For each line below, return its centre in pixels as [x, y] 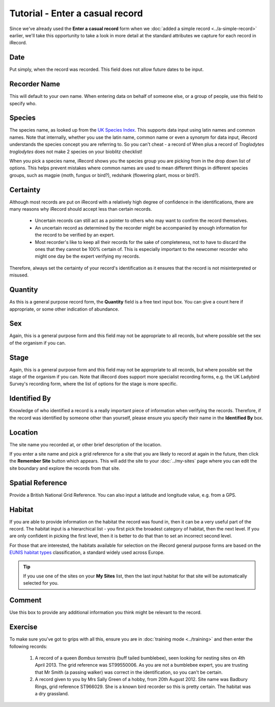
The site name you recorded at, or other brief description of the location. [86, 444]
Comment [25, 600]
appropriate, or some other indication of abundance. [64, 309]
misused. [19, 275]
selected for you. [41, 583]
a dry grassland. [52, 693]
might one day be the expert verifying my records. [87, 256]
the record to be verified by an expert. [75, 235]
